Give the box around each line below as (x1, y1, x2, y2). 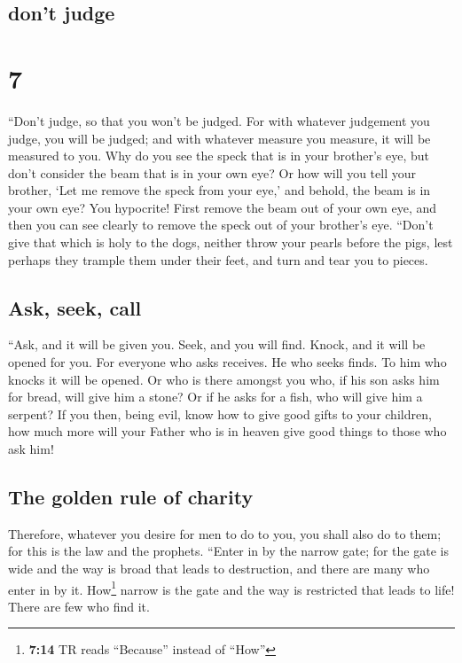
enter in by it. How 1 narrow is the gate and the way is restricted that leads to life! (8, 577, 455, 598)
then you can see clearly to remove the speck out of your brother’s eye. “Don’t (8, 215, 434, 234)
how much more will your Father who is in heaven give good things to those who (8, 422, 447, 441)
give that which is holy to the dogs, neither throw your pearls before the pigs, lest (8, 233, 453, 252)
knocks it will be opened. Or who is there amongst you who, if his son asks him (8, 370, 440, 388)
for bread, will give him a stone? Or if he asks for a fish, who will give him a (8, 387, 423, 406)
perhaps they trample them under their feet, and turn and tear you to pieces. (8, 250, 428, 269)
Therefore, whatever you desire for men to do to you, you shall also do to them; (8, 524, 442, 542)
